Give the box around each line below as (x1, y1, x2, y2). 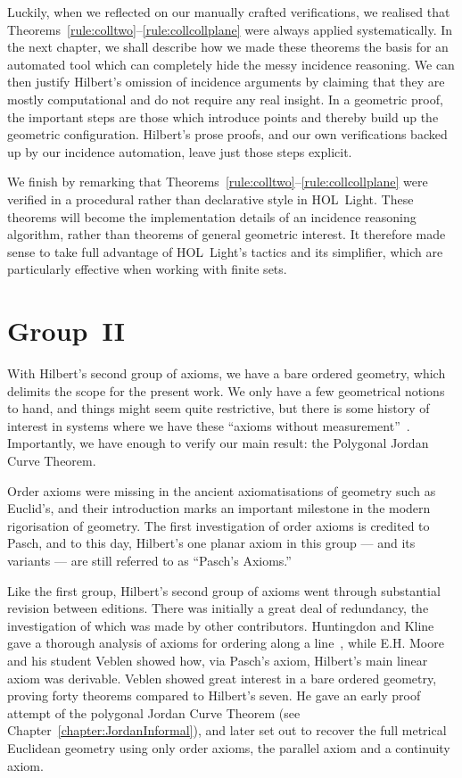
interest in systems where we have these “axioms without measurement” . (7, 416, 410, 435)
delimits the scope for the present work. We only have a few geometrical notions (7, 381, 445, 400)
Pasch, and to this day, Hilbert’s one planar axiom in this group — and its (7, 534, 416, 552)
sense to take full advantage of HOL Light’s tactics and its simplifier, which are (7, 242, 443, 261)
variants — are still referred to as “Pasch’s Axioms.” (7, 550, 292, 569)
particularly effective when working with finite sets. (7, 260, 287, 278)
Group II (7, 312, 125, 349)
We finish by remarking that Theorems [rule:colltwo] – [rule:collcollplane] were (7, 172, 428, 191)
